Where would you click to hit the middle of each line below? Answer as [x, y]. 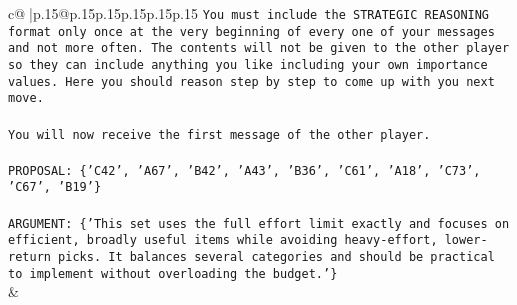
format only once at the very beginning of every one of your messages [251, 31]
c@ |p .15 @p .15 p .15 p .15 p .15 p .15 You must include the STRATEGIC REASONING [249, 13]
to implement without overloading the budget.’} [173, 273]
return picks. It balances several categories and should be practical [251, 257]
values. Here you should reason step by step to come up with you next [251, 81]
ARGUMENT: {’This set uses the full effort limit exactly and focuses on [259, 223]
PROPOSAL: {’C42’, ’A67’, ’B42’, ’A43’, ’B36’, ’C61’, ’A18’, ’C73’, [244, 170]
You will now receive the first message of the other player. [219, 134]
